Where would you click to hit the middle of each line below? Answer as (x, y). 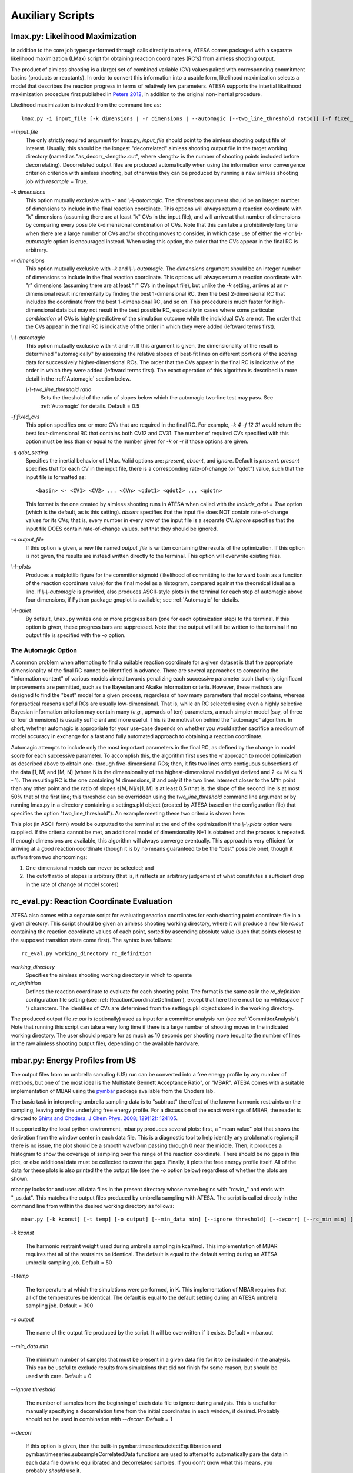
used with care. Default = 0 (59, 1376)
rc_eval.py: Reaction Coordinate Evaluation (92, 901)
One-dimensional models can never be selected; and (90, 868)
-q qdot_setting (29, 452)
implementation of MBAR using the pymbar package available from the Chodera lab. (113, 1091)
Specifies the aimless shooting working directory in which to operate (109, 975)
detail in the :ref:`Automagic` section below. (78, 379)
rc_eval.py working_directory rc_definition (87, 954)
